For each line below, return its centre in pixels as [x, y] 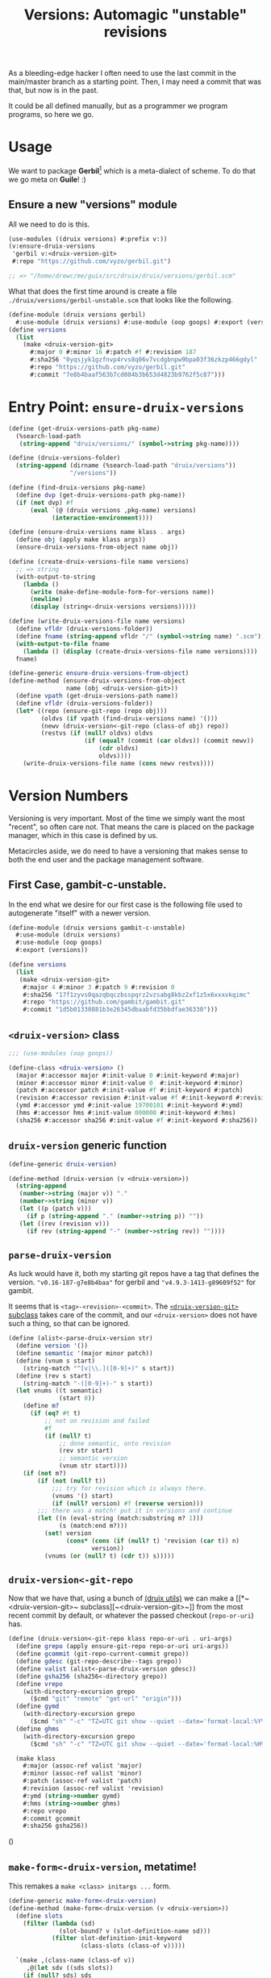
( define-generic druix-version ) [63, 1164]
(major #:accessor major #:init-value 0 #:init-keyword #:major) [128, 1075]
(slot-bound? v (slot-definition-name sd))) [135, 1931]
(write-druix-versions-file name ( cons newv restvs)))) [119, 763]
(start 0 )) [77, 1398]
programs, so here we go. [51, 115]
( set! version [68, 1534]
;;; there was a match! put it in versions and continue [135, 1511]
